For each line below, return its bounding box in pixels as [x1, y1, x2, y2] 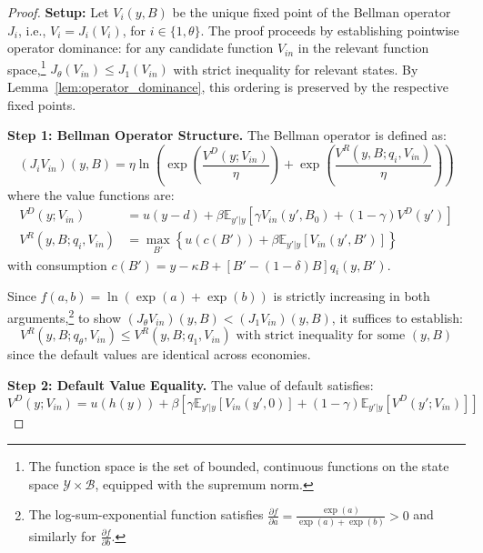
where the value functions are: [7, 185, 175, 204]
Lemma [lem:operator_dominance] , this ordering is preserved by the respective [7, 77, 448, 96]
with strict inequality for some [236, 329, 406, 343]
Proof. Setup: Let [7, 3, 109, 21]
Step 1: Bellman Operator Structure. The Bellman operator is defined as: [7, 126, 447, 145]
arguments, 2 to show [7, 306, 122, 327]
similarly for [28, 526, 96, 545]
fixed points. [7, 95, 76, 114]
